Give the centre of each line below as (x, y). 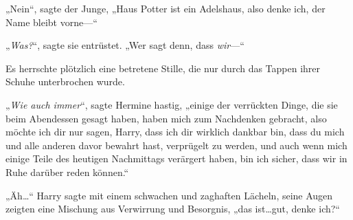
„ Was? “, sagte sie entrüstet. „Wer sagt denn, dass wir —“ (125, 45)
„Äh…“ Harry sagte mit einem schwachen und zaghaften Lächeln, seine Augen (169, 195)
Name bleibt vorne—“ (52, 22)
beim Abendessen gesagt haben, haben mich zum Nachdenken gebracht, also (166, 118)
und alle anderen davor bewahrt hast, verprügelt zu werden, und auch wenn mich (176, 145)
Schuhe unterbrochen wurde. (65, 81)
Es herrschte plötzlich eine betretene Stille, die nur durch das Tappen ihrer (163, 68)
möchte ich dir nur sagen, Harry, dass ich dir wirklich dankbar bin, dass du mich (175, 132)
